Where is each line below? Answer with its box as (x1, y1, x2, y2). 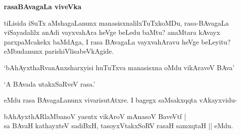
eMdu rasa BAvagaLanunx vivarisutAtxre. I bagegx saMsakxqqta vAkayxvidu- (4, 95, 237, 105)
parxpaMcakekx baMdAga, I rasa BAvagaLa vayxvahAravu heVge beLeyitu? (4, 36, 231, 46)
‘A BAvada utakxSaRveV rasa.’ (4, 78, 95, 89)
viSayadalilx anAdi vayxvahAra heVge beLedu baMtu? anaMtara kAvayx (4, 27, 220, 37)
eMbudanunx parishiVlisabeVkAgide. (4, 46, 114, 56)
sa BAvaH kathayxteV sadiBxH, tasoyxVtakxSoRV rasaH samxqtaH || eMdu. (4, 120, 233, 131)
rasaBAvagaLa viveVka (4, 1, 82, 11)
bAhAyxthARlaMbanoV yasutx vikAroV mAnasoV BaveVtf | (4, 111, 186, 121)
